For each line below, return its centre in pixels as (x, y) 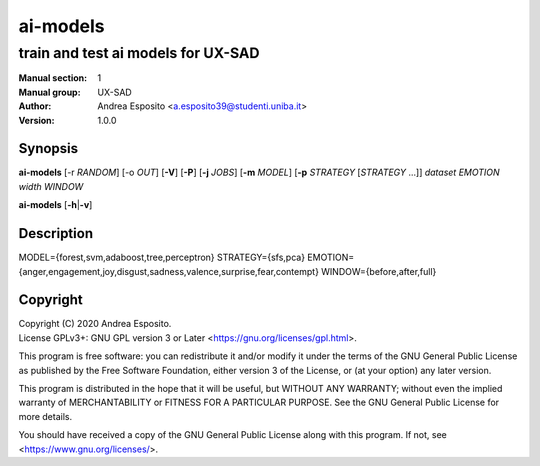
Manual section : (53, 78)
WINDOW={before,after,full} (379, 271)
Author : (35, 106)
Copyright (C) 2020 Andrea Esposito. (95, 324)
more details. (45, 416)
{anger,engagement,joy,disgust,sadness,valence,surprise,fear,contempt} (169, 271)
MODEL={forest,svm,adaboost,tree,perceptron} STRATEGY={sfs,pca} (161, 257)
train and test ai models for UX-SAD (139, 53)
